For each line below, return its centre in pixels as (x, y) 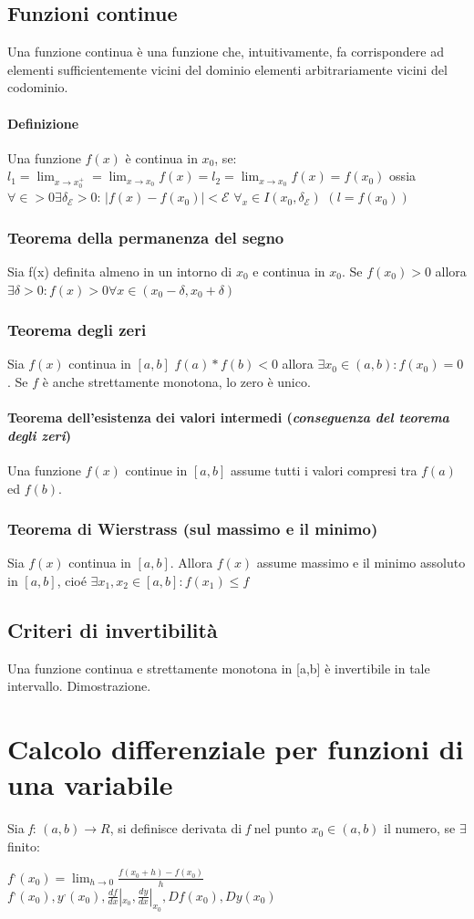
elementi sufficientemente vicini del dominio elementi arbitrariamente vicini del (227, 69)
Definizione (43, 123)
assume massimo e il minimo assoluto (361, 563)
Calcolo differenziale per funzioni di (236, 749)
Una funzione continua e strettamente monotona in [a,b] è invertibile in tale (219, 668)
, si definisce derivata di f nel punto (208, 828)
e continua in (289, 271)
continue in (156, 470)
